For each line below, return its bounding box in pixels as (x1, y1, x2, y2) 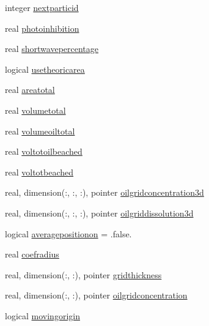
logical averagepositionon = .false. (5, 227, 132, 240)
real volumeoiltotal (5, 124, 75, 137)
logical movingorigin (5, 309, 80, 322)
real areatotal (5, 83, 55, 96)
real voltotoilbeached (5, 145, 82, 158)
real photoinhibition (5, 21, 79, 34)
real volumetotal (5, 103, 66, 116)
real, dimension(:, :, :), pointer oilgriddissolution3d (5, 206, 194, 219)
